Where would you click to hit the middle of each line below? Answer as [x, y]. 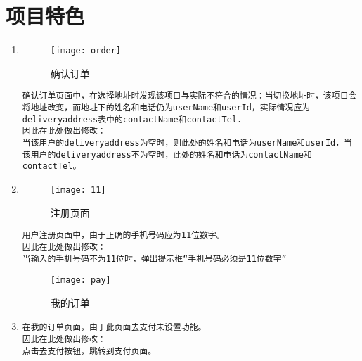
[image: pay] [80, 280]
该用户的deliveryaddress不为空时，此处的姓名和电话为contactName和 [167, 154]
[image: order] [86, 51]
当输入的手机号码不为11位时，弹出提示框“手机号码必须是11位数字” [154, 259]
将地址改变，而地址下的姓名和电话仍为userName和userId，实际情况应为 [166, 108]
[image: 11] [78, 190]
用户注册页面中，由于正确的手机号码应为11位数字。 [123, 235]
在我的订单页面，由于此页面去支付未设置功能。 [114, 328]
